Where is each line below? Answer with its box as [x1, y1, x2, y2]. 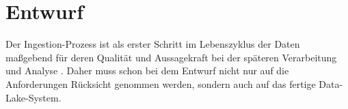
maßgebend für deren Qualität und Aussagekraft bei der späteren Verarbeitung [5, 50, 337, 64]
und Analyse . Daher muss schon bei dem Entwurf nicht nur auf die [5, 63, 289, 78]
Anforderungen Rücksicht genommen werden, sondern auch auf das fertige [5, 76, 316, 91]
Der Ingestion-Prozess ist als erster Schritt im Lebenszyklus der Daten [5, 37, 300, 51]
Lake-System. [5, 90, 62, 104]
